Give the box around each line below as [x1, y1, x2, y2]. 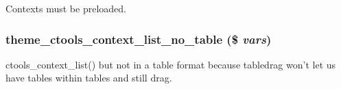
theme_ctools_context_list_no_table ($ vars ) [5, 30, 272, 47]
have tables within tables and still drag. [5, 71, 172, 85]
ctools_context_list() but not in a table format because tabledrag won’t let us [5, 57, 336, 71]
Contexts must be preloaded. [5, 1, 126, 15]
